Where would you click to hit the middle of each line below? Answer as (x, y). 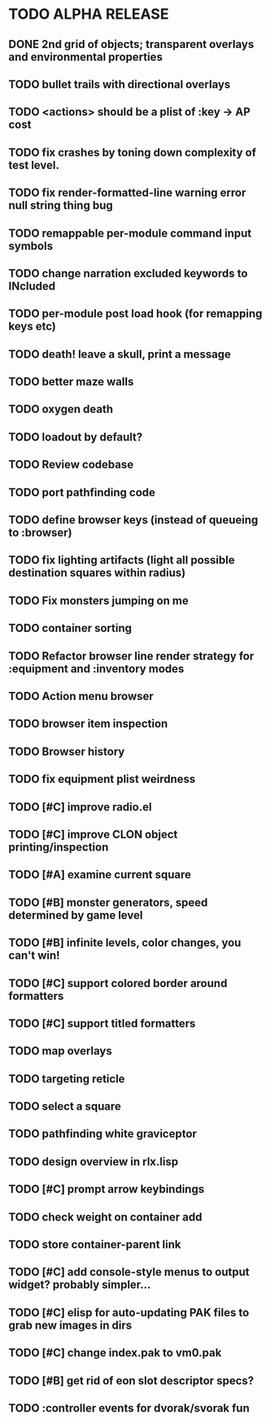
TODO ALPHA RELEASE (89, 14)
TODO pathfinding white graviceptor (103, 1134)
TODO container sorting (70, 628)
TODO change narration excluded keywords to (128, 273)
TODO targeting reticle (67, 1078)
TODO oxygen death (61, 409)
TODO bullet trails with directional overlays (120, 84)
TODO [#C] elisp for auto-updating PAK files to (129, 1313)
